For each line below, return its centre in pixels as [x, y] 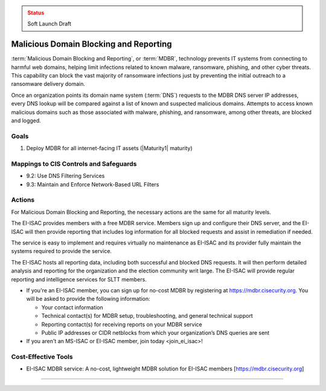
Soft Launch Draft [50, 24]
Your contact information [72, 307]
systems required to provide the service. [61, 251]
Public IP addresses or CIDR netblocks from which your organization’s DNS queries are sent [155, 332]
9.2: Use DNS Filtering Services [66, 176]
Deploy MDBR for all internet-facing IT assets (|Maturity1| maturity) [109, 148]
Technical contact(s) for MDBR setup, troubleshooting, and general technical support [147, 316]
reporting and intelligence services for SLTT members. [79, 279]
